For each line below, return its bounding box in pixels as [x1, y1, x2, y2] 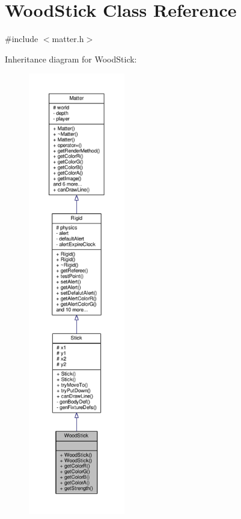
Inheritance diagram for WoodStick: [5, 52, 137, 65]
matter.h [52, 32, 84, 45]
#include [5, 32, 38, 45]
